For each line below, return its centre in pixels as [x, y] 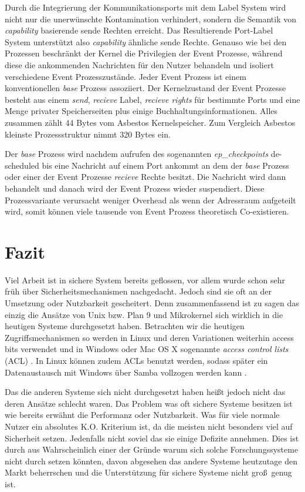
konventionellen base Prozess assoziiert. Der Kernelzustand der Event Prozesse [145, 88]
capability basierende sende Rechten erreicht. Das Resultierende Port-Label [139, 30]
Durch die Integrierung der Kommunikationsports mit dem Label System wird [145, 7]
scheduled [22, 165]
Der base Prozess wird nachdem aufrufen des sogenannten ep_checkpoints [137, 154]
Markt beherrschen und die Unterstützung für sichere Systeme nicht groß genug [148, 472]
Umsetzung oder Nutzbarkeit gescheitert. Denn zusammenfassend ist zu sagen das [152, 303]
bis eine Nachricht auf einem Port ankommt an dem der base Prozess [165, 165]
